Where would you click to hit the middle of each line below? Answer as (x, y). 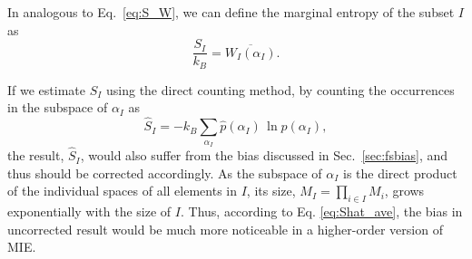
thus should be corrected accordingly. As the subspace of (165, 173)
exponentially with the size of (89, 211)
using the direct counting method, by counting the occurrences (280, 89)
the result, (36, 155)
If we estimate (46, 89)
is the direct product (400, 173)
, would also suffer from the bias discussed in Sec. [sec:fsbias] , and (264, 155)
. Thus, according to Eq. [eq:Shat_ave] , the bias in (321, 211)
